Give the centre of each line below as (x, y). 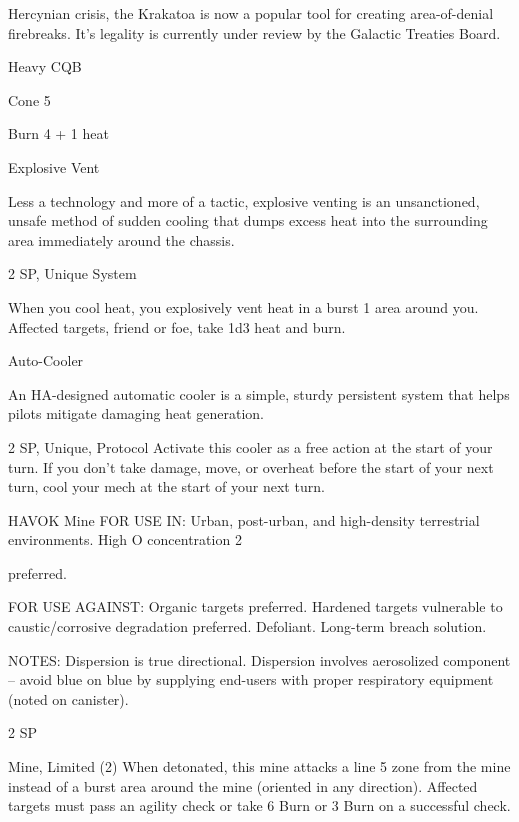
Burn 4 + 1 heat (58, 133)
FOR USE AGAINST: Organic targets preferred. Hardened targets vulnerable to (255, 606)
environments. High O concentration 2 (125, 539)
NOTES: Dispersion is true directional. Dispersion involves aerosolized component (259, 659)
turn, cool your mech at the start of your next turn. (166, 486)
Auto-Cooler (46, 360)
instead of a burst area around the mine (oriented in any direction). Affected (243, 785)
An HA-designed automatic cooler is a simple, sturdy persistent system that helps (259, 393)
